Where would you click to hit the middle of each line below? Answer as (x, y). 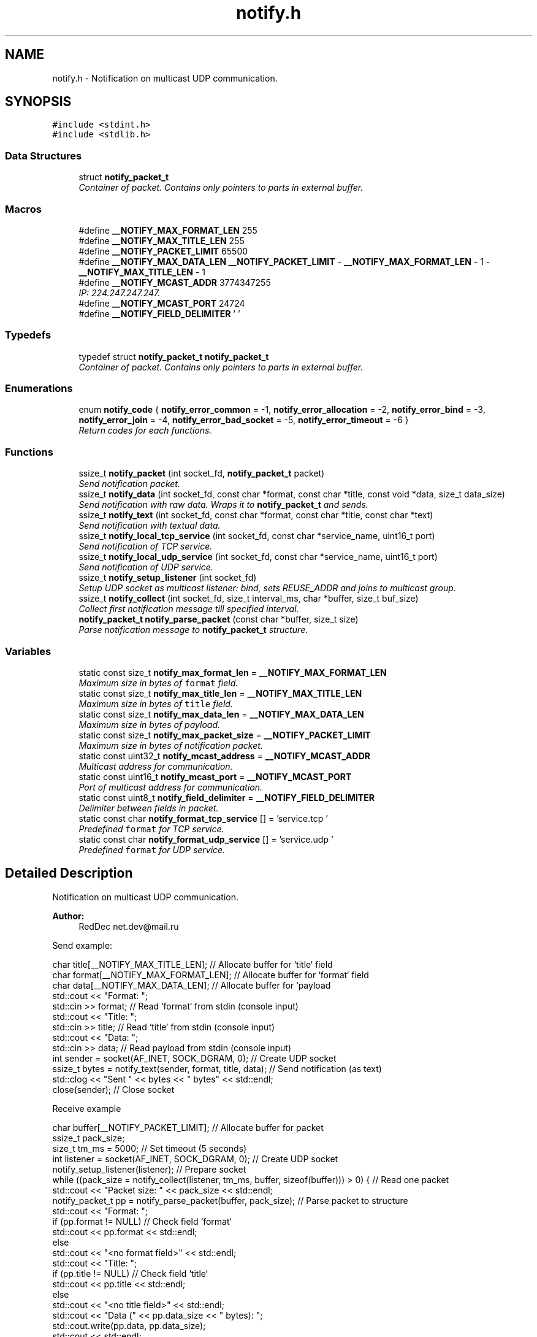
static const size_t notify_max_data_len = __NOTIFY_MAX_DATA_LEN (221, 714)
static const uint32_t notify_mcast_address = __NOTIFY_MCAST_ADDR (224, 756)
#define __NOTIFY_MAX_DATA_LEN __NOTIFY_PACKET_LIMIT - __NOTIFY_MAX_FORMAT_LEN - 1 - (284, 261)
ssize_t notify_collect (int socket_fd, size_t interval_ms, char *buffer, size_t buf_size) (249, 599)
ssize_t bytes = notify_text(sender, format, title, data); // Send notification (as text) (217, 1068)
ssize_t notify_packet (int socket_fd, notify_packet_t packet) (202, 473)
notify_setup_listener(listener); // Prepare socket (149, 1169)
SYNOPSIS (38, 102)
